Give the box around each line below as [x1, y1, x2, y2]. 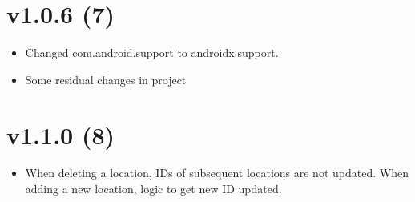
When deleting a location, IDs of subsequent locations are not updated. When [25, 164, 409, 181]
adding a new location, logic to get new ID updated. [25, 180, 282, 197]
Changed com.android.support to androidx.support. [25, 44, 279, 61]
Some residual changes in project [25, 71, 187, 87]
